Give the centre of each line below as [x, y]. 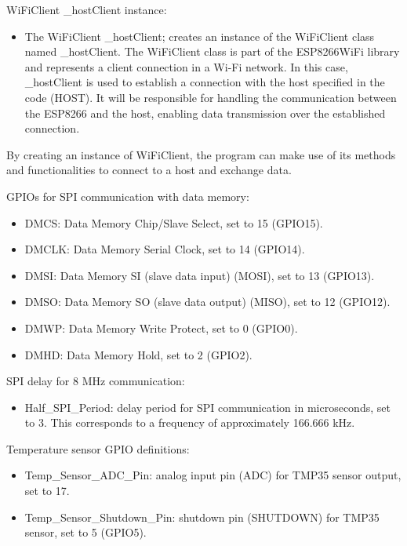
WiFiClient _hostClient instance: [87, 9]
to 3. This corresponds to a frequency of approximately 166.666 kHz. [190, 422]
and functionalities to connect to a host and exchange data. [149, 170]
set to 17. [47, 491]
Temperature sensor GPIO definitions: [98, 448]
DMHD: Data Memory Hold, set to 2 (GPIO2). [138, 354]
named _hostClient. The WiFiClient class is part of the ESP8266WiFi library [212, 51]
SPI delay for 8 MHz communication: [96, 381]
